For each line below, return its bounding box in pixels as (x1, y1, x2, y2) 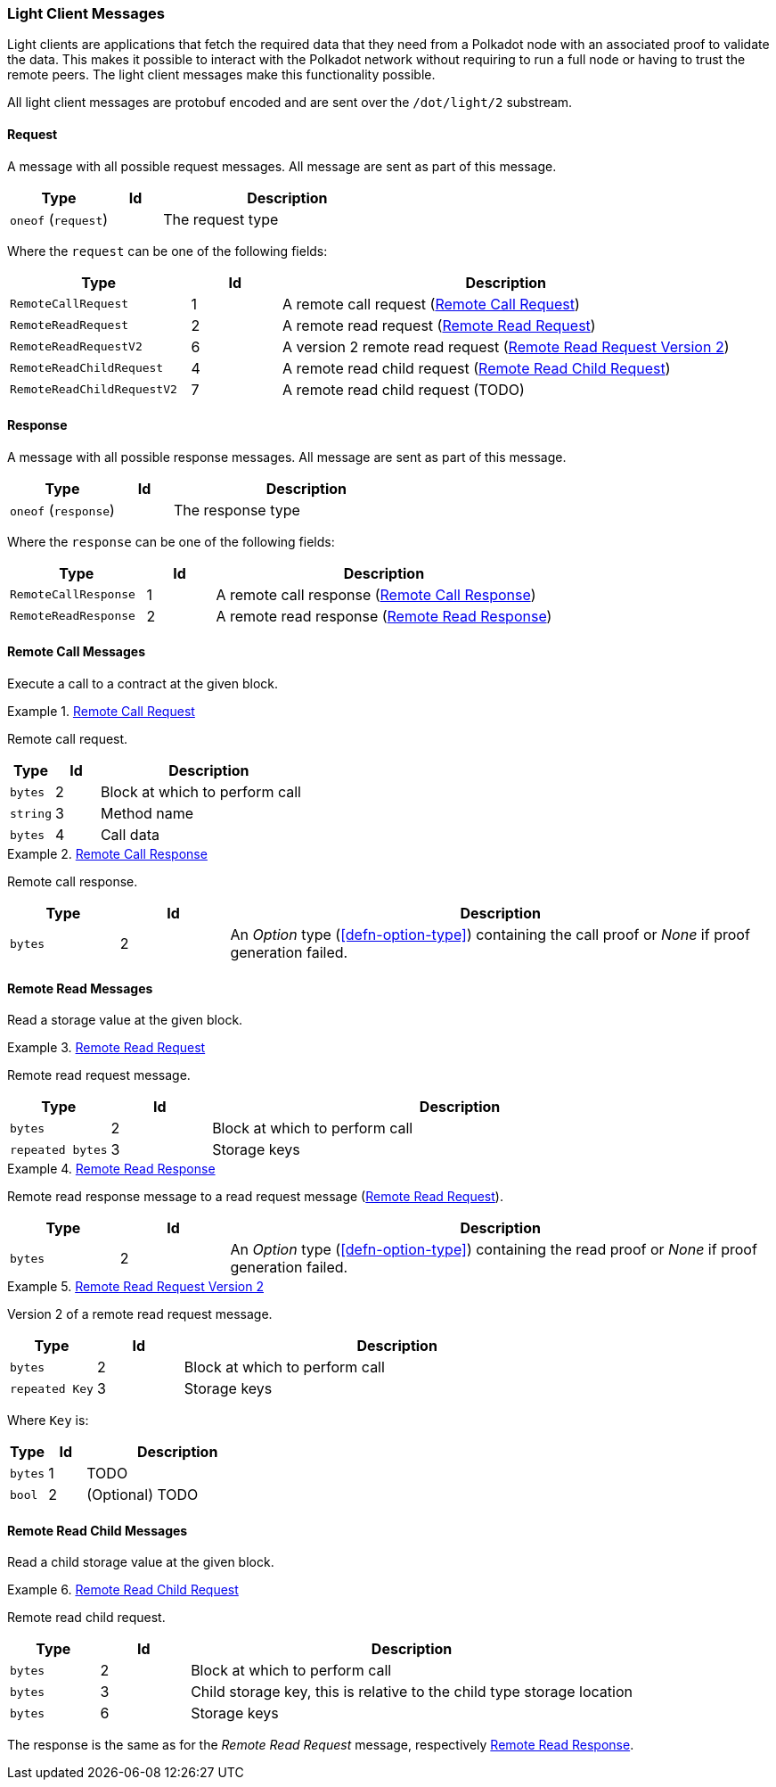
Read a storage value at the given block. (7, 1012, 243, 1028)
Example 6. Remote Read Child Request (7, 1582, 239, 1598)
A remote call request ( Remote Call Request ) (282, 294, 580, 313)
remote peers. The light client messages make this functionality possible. (7, 67, 436, 83)
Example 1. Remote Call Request (7, 704, 195, 720)
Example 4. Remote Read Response (7, 1161, 216, 1177)
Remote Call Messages (7, 644, 145, 660)
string (10, 806, 52, 820)
